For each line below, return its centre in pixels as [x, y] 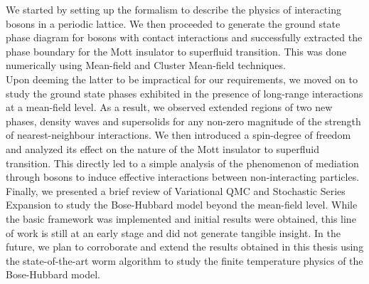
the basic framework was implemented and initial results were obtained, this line [181, 218]
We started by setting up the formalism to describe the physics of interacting [173, 9]
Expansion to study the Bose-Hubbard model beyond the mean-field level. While [182, 205]
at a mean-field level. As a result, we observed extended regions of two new [169, 107]
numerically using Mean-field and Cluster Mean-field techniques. [146, 65]
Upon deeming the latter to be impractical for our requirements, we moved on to [182, 79]
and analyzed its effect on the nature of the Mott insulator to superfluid [162, 148]
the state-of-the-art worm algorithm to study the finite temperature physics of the [184, 260]
